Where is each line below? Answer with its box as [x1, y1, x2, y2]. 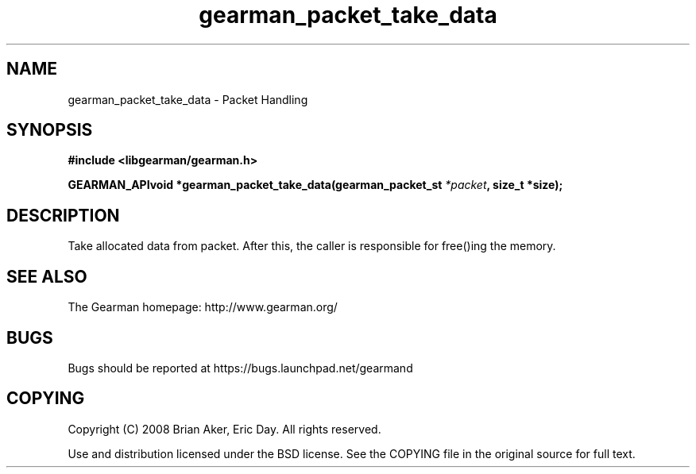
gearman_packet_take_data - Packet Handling [68, 92, 308, 106]
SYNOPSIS [6, 120, 93, 141]
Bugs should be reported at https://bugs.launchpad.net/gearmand [68, 360, 413, 375]
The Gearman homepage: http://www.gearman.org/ [68, 300, 338, 314]
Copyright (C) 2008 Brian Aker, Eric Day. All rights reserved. [68, 422, 381, 436]
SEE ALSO [6, 266, 87, 287]
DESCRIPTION [6, 205, 120, 225]
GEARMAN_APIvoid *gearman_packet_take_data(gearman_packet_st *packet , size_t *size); [68, 178, 563, 192]
